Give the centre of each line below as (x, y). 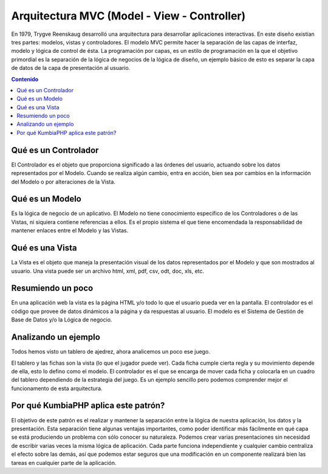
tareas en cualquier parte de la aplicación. (64, 462)
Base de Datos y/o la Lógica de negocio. (62, 320)
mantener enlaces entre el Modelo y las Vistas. (70, 230)
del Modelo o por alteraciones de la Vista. (63, 182)
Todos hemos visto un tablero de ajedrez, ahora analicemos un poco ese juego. (111, 352)
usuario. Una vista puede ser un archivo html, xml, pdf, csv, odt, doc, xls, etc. (108, 271)
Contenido (25, 79)
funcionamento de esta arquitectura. (57, 388)
